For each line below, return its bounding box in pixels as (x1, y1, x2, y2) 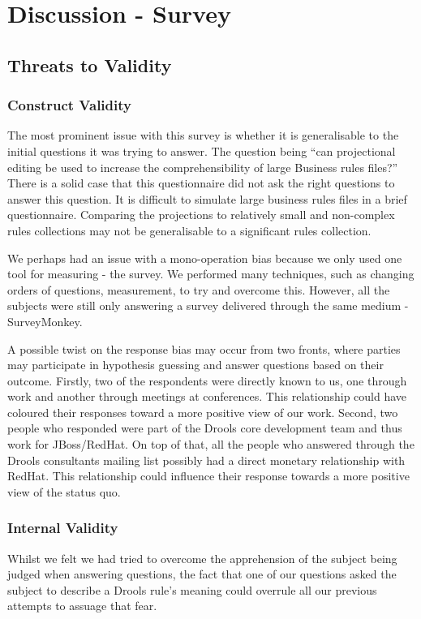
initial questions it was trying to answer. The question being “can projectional (7, 142, 396, 159)
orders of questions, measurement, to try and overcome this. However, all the (7, 281, 390, 298)
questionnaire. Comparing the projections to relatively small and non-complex (7, 206, 395, 223)
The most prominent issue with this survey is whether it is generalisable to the (7, 127, 399, 144)
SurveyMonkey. (7, 312, 83, 329)
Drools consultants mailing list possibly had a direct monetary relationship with (7, 451, 406, 468)
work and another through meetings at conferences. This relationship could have (7, 388, 407, 405)
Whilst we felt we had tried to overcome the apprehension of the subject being (7, 549, 397, 566)
